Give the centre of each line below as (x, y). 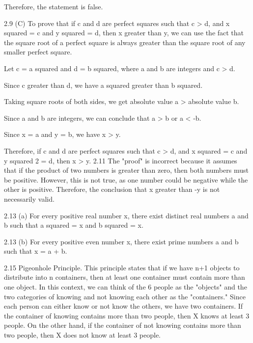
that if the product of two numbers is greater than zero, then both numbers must (126, 170)
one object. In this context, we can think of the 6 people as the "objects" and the (126, 287)
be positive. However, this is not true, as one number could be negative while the (126, 179)
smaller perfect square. (38, 52)
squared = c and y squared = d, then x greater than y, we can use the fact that (124, 33)
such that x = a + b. (36, 251)
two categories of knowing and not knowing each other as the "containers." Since (125, 296)
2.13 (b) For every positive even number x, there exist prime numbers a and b (121, 241)
